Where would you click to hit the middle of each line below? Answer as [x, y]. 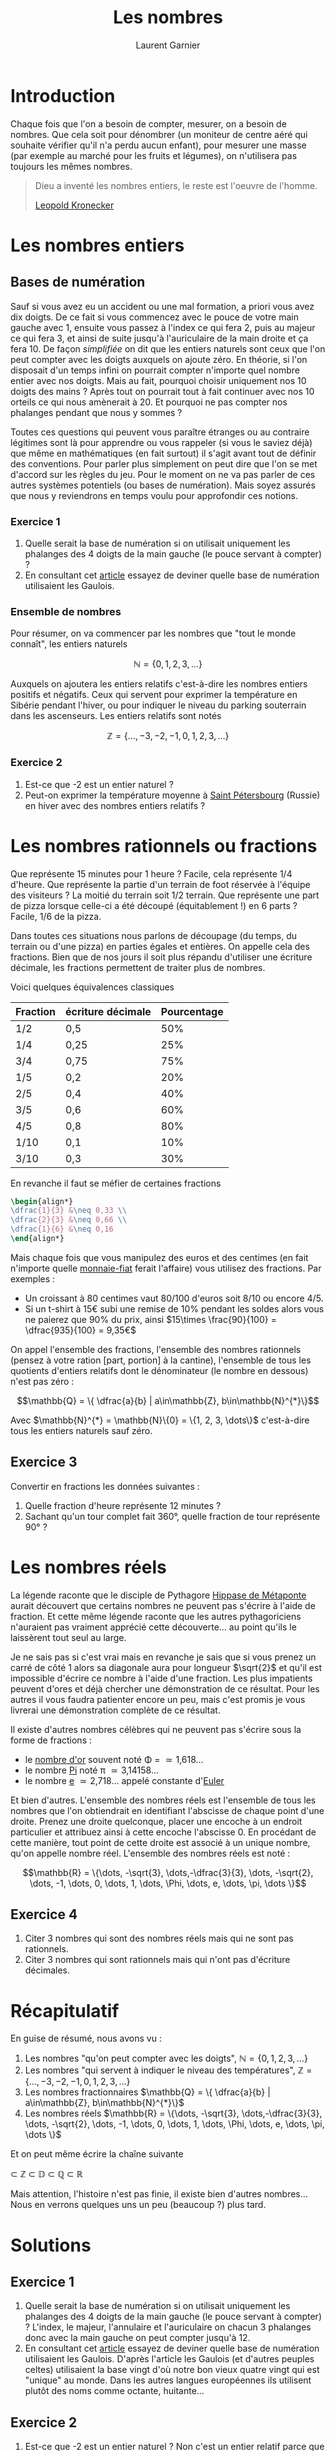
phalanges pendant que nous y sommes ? [96, 412]
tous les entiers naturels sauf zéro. [81, 1430]
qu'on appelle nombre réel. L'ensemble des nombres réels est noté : [150, 1853]
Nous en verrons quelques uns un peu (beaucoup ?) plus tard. [138, 2205]
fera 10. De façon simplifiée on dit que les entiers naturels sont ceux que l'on [168, 348]
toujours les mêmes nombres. [71, 166]
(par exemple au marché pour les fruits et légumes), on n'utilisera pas [154, 155]
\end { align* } [37, 1239]
